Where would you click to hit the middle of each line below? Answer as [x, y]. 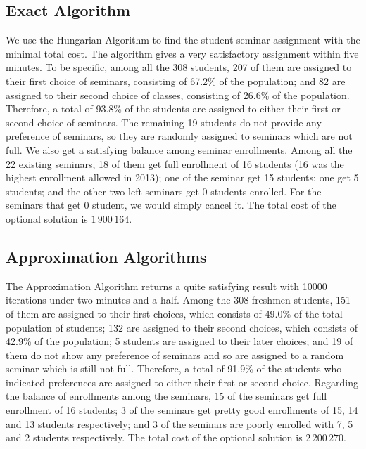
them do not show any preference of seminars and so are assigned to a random [175, 354]
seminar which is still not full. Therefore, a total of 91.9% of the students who [174, 369]
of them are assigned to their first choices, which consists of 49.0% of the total [174, 313]
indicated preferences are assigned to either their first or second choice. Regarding [182, 382]
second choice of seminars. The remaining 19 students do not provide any [164, 122]
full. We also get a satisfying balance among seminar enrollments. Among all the [179, 149]
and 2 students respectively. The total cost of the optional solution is [154, 437]
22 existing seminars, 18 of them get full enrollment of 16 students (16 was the [175, 163]
